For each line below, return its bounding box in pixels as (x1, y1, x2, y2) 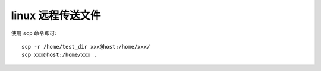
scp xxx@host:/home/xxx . (21, 51, 97, 59)
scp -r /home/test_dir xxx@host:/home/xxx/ (21, 43, 150, 50)
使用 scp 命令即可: (11, 30, 56, 37)
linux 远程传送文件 (11, 9, 101, 22)
